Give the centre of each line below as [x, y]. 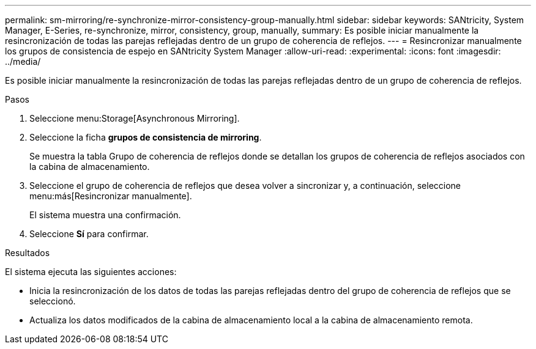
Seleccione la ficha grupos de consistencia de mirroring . [146, 137]
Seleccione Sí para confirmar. [89, 234]
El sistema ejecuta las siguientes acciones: [91, 272]
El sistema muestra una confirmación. [105, 215]
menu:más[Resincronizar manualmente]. [111, 196]
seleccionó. [53, 301]
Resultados [28, 253]
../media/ [23, 61]
